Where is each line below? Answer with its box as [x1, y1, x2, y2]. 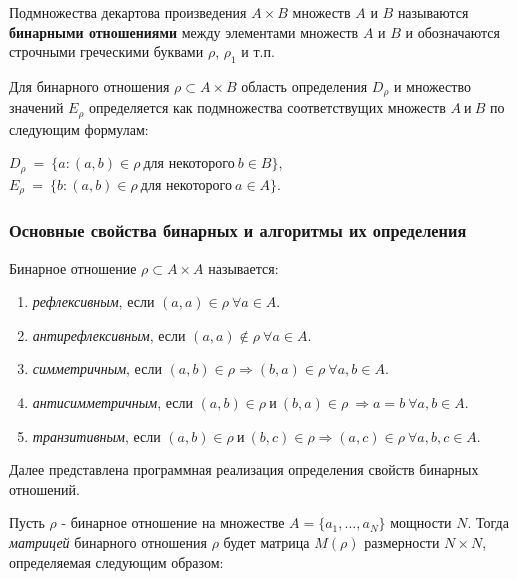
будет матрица [223, 531, 310, 552]
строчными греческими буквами [9, 41, 204, 62]
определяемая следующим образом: [9, 551, 224, 572]
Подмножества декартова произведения [9, 2, 247, 22]
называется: [208, 257, 279, 278]
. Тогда [467, 512, 509, 533]
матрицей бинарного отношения [9, 531, 207, 552]
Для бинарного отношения [9, 75, 170, 96]
